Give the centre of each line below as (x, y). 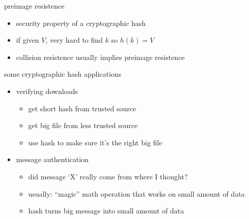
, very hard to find (74, 40)
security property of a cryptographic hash (81, 23)
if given (27, 40)
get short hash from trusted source (82, 108)
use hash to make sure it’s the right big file (95, 142)
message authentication (52, 159)
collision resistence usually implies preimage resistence (100, 57)
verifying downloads (47, 91)
